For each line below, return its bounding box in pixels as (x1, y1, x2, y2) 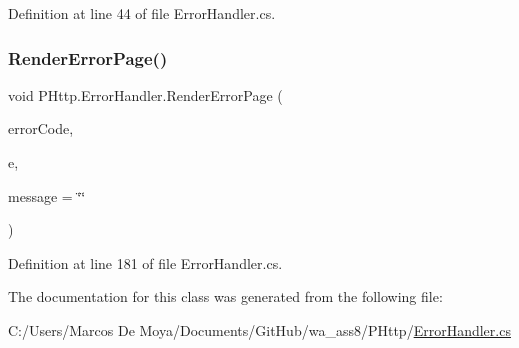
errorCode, (8, 118, 74, 139)
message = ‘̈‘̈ (8, 185, 86, 206)
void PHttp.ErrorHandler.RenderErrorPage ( (8, 84, 283, 105)
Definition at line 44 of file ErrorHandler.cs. (8, 3, 276, 23)
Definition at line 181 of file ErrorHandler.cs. (8, 252, 283, 273)
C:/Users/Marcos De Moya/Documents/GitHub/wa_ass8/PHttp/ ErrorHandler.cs (8, 319, 511, 340)
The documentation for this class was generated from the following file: (8, 286, 443, 307)
